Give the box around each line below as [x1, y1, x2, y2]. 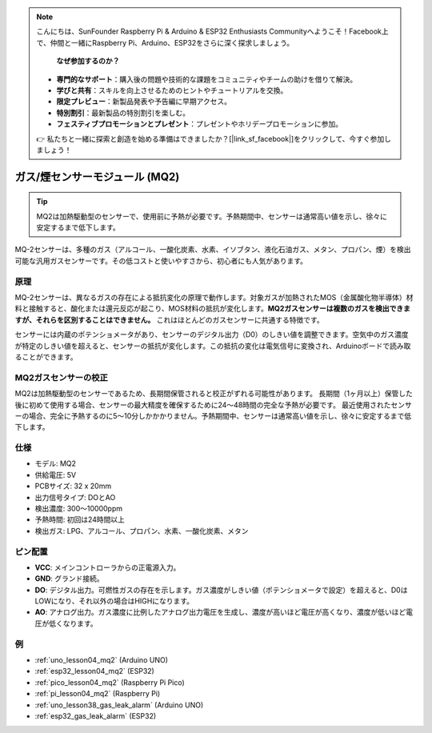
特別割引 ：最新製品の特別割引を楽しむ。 [56, 108, 190, 118]
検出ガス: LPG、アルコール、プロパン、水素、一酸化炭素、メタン [34, 526, 249, 535]
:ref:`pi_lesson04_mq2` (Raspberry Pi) [34, 689, 161, 699]
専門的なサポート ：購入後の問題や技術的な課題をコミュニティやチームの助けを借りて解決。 [56, 74, 358, 84]
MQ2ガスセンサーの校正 [14, 372, 108, 383]
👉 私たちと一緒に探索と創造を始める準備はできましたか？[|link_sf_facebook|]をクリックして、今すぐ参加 [36, 134, 385, 143]
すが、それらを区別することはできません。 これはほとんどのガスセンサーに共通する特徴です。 [14, 314, 324, 324]
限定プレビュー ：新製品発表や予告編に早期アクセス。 [56, 97, 232, 106]
